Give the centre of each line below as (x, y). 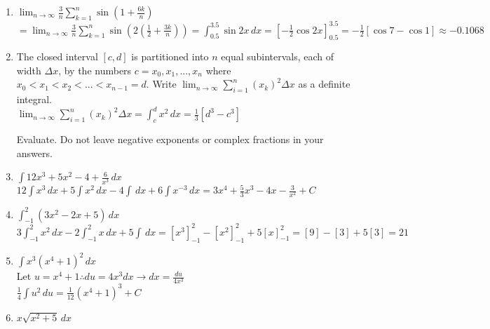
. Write (161, 84)
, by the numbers (95, 70)
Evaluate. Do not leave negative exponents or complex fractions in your (170, 139)
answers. (34, 153)
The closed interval (57, 56)
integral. (34, 99)
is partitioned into (170, 56)
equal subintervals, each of (278, 56)
